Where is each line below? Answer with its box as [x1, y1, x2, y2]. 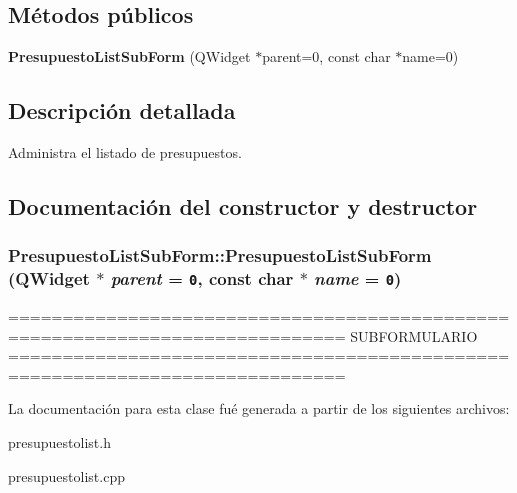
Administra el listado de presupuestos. [8, 142, 242, 162]
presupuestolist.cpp [8, 465, 125, 486]
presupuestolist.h [8, 432, 111, 453]
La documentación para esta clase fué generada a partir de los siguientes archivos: [8, 398, 510, 419]
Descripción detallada [8, 95, 236, 126]
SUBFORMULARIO [350, 325, 478, 346]
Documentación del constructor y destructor [8, 190, 478, 221]
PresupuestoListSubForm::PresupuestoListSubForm [8, 243, 432, 268]
